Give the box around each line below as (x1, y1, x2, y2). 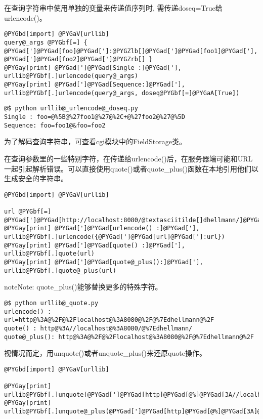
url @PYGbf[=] (4, 208, 52, 216)
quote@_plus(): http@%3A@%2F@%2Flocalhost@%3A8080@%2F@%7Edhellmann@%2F (4, 333, 254, 341)
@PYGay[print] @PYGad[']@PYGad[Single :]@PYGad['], (4, 64, 182, 71)
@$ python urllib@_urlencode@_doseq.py (4, 105, 138, 112)
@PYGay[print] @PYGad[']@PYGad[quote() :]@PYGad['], (4, 241, 185, 249)
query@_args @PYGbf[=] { (4, 38, 87, 46)
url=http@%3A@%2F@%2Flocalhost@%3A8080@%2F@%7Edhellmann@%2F (4, 316, 214, 324)
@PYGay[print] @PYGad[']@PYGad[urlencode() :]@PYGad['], (4, 225, 200, 232)
